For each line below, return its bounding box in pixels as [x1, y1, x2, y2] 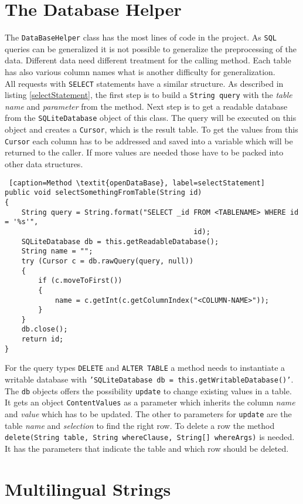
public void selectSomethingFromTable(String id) [5, 188, 202, 197]
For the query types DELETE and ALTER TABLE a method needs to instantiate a [5, 361, 285, 374]
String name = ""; [21, 247, 93, 256]
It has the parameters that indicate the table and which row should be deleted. [5, 442, 289, 454]
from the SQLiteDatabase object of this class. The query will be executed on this [5, 111, 297, 124]
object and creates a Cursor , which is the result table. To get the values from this [5, 123, 298, 136]
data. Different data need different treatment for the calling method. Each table [5, 54, 291, 66]
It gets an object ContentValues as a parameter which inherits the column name [5, 396, 295, 408]
